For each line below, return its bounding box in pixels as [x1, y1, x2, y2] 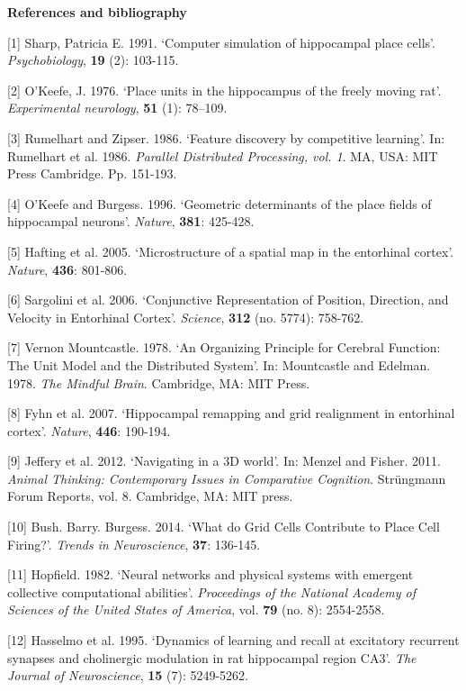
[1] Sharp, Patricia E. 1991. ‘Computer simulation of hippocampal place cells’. [7, 32, 435, 51]
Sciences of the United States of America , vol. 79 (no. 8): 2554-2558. [7, 600, 385, 619]
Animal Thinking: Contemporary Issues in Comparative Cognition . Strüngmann [7, 468, 446, 487]
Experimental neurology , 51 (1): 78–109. [7, 98, 228, 117]
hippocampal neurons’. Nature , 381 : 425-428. [7, 212, 255, 231]
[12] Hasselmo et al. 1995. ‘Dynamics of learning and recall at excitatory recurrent [7, 631, 460, 650]
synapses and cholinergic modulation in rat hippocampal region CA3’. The [7, 648, 417, 667]
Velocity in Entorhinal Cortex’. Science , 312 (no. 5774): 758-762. [7, 307, 364, 326]
